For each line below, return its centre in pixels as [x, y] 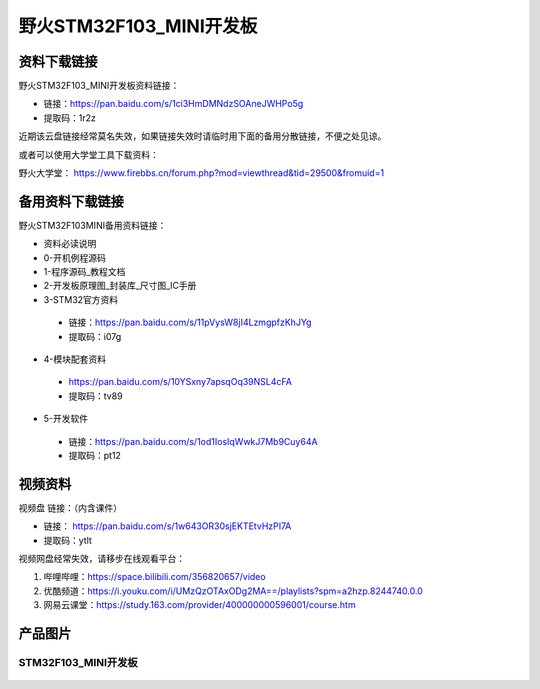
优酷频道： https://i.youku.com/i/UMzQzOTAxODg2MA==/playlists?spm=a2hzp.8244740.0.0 [233, 591]
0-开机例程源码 [75, 257]
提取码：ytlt [67, 540]
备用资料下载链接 [71, 201]
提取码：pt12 [95, 455]
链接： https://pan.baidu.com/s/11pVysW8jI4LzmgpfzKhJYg [190, 322]
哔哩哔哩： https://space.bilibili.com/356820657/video [154, 577]
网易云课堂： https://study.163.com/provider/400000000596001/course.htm [199, 605]
